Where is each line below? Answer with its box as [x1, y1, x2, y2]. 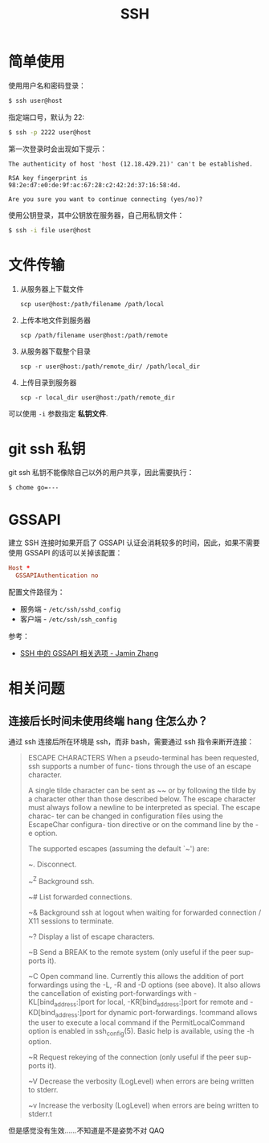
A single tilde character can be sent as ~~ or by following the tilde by [27, 785, 257, 796]
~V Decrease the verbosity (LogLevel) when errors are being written [27, 1076, 255, 1086]
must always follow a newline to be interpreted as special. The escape [27, 803, 261, 813]
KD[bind [27, 1007, 56, 1017]
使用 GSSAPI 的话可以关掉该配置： [8, 548, 123, 558]
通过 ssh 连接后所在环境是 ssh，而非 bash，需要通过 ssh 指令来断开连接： [8, 737, 255, 747]
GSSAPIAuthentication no [15, 571, 99, 580]
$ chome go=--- [8, 484, 59, 492]
